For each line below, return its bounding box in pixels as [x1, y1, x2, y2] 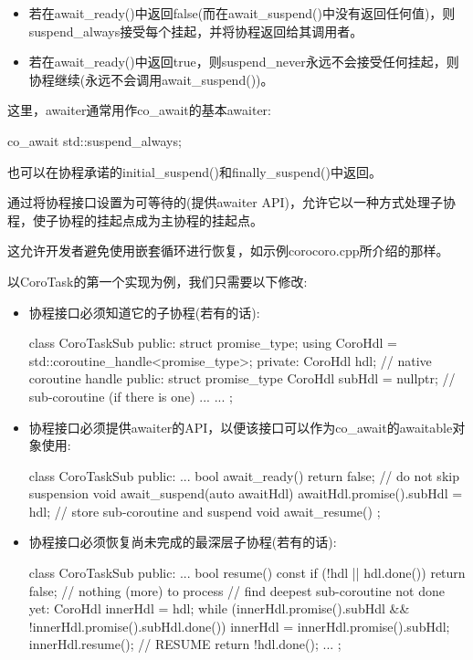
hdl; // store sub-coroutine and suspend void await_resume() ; [28, 501, 381, 520]
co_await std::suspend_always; [7, 131, 182, 150]
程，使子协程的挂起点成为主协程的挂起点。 [7, 210, 263, 229]
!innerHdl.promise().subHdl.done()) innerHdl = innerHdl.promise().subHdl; [28, 616, 450, 635]
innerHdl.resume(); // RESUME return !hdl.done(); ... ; [28, 634, 342, 654]
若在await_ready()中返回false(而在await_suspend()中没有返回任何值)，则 [28, 4, 456, 22]
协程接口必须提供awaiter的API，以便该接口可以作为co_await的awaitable [28, 417, 453, 436]
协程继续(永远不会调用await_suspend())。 [28, 69, 274, 89]
